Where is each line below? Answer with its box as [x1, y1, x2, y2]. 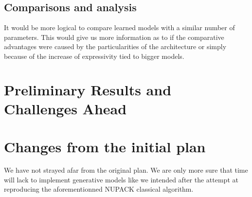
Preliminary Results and [4, 79, 172, 99]
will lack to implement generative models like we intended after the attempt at [4, 174, 238, 184]
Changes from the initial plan [4, 137, 206, 157]
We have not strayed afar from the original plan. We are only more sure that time [4, 165, 248, 175]
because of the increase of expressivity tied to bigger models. [4, 51, 184, 61]
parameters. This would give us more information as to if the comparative [4, 32, 224, 42]
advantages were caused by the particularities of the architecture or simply [4, 41, 227, 52]
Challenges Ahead [4, 98, 127, 118]
